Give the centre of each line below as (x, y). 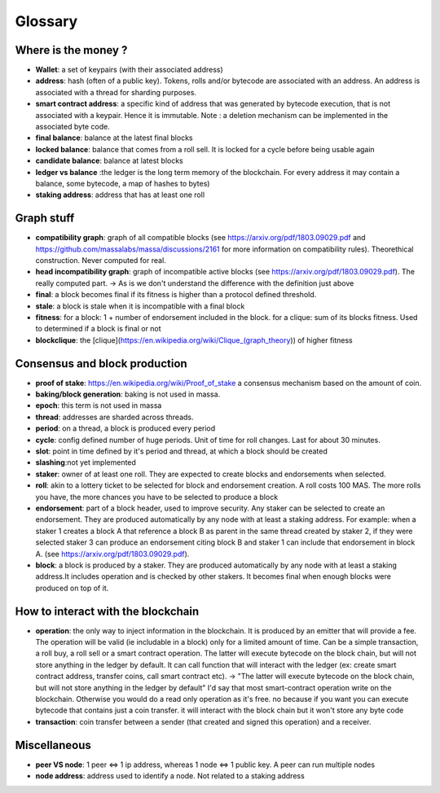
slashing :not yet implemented (86, 462)
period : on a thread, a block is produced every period (125, 428)
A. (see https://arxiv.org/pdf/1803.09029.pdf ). (112, 554)
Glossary (46, 21)
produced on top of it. (72, 588)
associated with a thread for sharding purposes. (116, 92)
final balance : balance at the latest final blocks (114, 138)
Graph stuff (45, 219)
